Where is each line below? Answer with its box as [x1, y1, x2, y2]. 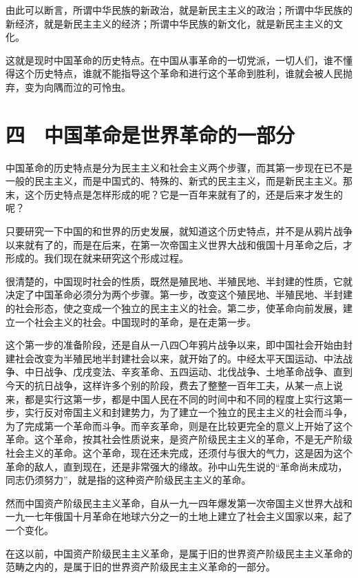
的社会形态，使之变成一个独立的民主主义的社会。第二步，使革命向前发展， [6, 301, 343, 316]
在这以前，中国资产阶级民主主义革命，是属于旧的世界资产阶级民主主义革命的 [6, 546, 352, 560]
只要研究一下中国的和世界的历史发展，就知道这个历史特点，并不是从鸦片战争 [6, 224, 352, 238]
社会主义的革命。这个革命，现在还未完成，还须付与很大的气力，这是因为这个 [6, 445, 352, 460]
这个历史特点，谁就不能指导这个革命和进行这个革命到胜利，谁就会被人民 [14, 66, 343, 81]
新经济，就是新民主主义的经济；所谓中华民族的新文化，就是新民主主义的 [6, 16, 333, 30]
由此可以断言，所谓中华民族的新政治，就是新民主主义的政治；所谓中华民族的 [6, 3, 352, 17]
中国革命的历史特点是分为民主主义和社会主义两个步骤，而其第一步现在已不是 [6, 160, 352, 174]
